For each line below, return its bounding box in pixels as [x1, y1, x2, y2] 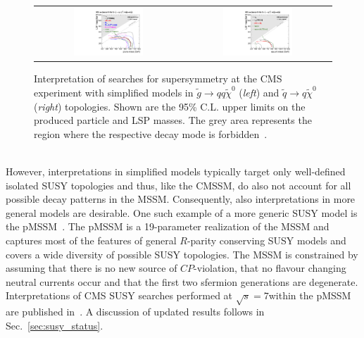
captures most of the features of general [6, 232, 177, 247]
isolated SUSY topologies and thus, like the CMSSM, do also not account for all [6, 177, 351, 192]
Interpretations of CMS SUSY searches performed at [6, 288, 233, 303]
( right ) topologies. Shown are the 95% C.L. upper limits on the [34, 99, 306, 113]
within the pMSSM [268, 288, 351, 303]
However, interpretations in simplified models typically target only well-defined [6, 163, 346, 178]
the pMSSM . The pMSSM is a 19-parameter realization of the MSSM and [6, 219, 330, 234]
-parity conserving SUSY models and [187, 232, 346, 247]
